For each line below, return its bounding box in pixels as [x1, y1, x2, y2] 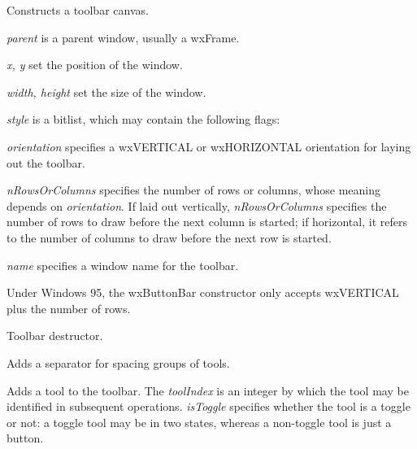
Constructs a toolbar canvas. [7, 2, 149, 18]
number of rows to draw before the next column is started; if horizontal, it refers [7, 213, 407, 230]
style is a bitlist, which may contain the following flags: [7, 111, 280, 128]
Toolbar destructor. [7, 327, 103, 344]
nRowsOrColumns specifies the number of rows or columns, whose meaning [7, 181, 380, 198]
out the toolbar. [7, 154, 85, 171]
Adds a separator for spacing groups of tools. [7, 354, 230, 371]
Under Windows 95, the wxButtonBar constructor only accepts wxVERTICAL [7, 284, 399, 301]
